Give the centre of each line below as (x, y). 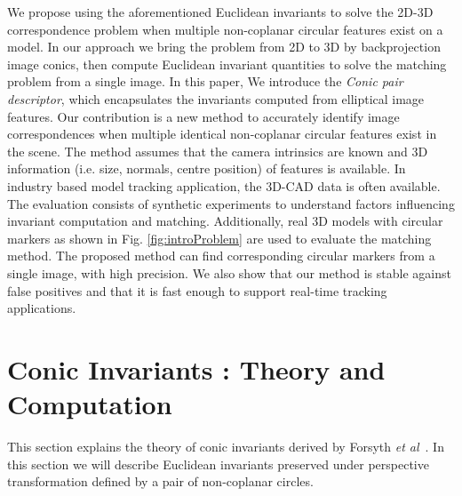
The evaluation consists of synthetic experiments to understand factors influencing (231, 203)
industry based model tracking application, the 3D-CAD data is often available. (224, 185)
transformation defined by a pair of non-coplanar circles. (160, 481)
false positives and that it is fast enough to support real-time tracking (197, 290)
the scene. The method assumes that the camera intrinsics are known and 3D (218, 151)
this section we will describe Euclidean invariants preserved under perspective (218, 464)
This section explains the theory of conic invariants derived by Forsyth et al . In (226, 446)
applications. (42, 308)
